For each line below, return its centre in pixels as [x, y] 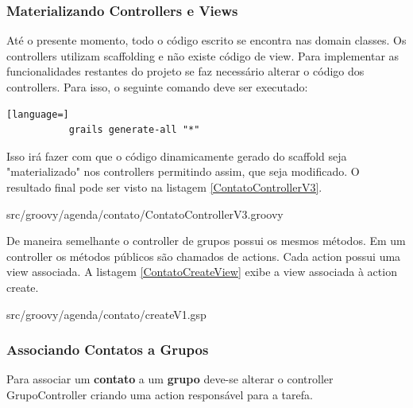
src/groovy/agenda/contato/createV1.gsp [106, 314]
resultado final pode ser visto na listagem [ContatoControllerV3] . [164, 187]
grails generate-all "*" [134, 130]
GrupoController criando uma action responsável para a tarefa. [160, 394]
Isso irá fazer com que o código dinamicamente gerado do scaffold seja [177, 155]
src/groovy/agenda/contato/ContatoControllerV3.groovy [145, 214]
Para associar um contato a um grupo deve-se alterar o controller [170, 379]
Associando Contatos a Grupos [108, 350]
